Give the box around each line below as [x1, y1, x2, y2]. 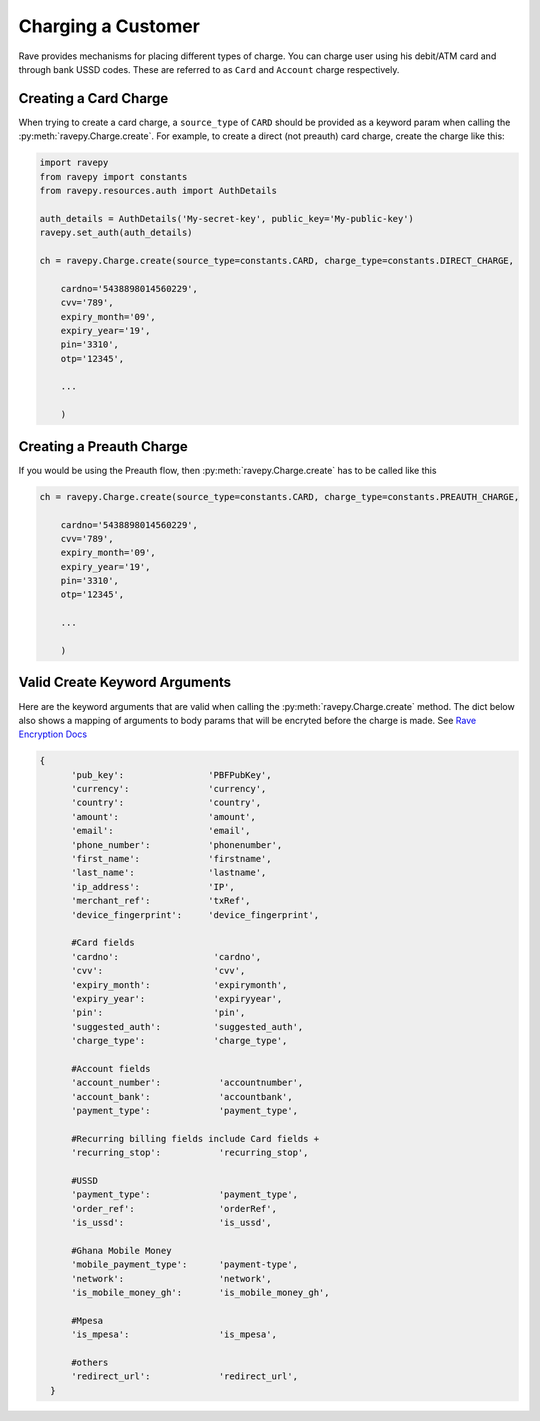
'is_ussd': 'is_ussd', [71, 1217, 272, 1229]
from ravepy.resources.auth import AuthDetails [39, 185, 277, 196]
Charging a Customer [18, 15, 200, 37]
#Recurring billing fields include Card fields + [71, 1133, 320, 1144]
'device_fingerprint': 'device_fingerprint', [71, 909, 320, 920]
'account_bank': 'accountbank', [71, 1091, 294, 1102]
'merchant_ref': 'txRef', [71, 895, 251, 907]
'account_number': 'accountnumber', [71, 1077, 304, 1089]
